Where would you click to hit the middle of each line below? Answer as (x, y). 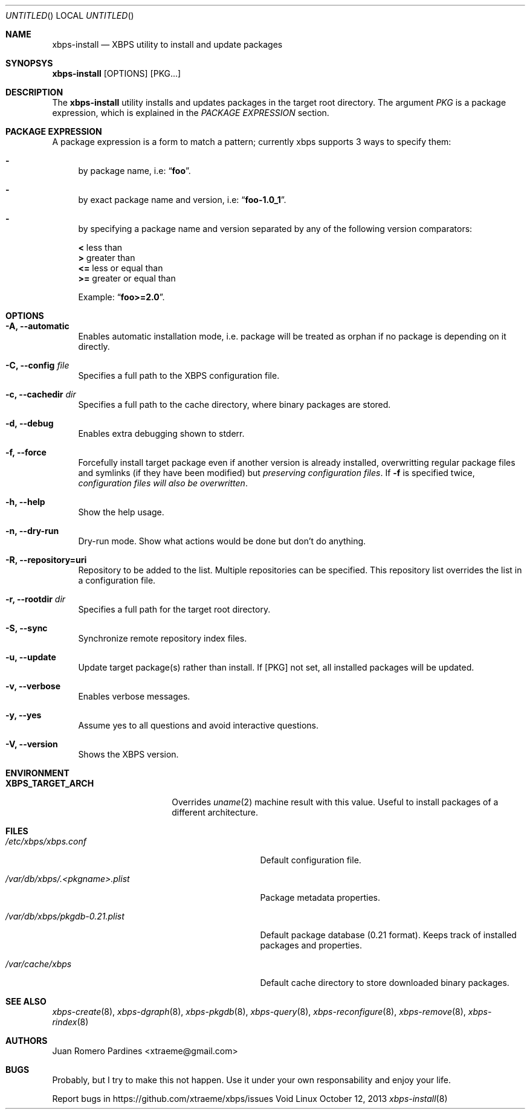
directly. (94, 346)
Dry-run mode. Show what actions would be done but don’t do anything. (222, 541)
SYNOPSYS (29, 63)
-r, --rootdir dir (36, 599)
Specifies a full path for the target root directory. (174, 609)
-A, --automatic (37, 326)
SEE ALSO (26, 1001)
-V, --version (32, 744)
